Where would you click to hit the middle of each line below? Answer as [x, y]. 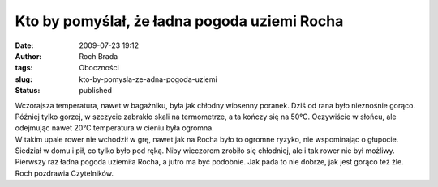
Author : [28, 56]
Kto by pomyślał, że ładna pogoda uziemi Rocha [179, 21]
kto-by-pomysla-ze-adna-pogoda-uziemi [148, 79]
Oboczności [99, 68]
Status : [28, 91]
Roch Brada [99, 56]
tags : [24, 68]
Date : [24, 45]
